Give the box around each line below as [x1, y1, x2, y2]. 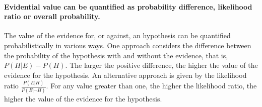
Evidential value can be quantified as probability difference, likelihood [4, 1, 252, 12]
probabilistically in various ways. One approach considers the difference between [4, 40, 251, 50]
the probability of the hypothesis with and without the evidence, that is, [4, 50, 228, 60]
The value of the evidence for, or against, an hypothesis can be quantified [4, 30, 231, 41]
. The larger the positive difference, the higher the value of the [65, 60, 258, 70]
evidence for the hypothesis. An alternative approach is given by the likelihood [4, 69, 247, 80]
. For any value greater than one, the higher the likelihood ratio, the [46, 80, 257, 91]
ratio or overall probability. [4, 11, 100, 22]
